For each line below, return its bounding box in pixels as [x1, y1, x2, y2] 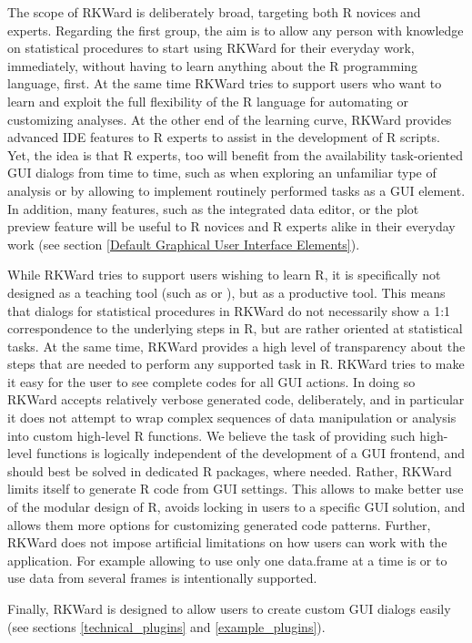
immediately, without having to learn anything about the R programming [7, 56, 418, 75]
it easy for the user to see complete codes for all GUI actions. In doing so [7, 372, 416, 391]
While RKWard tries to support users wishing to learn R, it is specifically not [7, 265, 441, 284]
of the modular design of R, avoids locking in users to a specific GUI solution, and [7, 497, 466, 516]
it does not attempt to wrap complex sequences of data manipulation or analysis [7, 408, 457, 427]
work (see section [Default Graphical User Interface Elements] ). [7, 234, 360, 253]
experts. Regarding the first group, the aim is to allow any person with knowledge [7, 20, 464, 39]
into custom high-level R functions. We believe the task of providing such [7, 425, 416, 444]
